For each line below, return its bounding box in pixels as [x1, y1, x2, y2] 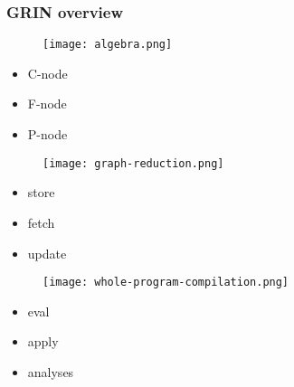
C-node [27, 63, 68, 82]
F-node [27, 94, 67, 113]
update [27, 243, 67, 262]
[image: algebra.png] [43, 38, 173, 52]
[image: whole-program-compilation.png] [43, 276, 289, 289]
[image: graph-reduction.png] [43, 156, 224, 170]
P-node [27, 125, 68, 144]
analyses [27, 362, 74, 381]
